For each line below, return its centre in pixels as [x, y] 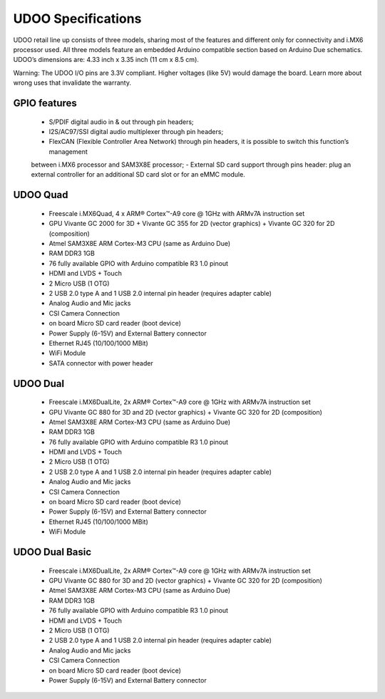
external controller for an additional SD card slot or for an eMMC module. [138, 175]
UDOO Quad [41, 195]
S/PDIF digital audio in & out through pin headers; [121, 122]
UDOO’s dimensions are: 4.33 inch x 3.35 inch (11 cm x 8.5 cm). [106, 60]
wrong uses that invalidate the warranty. [72, 83]
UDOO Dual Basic [52, 552]
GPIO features [45, 103]
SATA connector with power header [101, 363]
